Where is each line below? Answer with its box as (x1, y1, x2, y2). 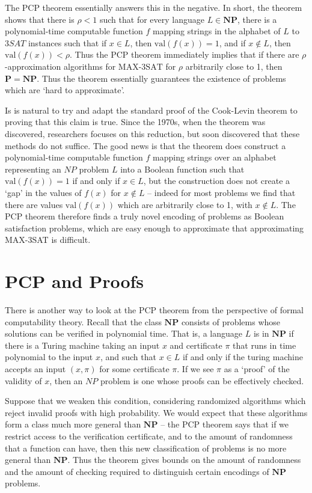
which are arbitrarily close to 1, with (117, 198, 252, 210)
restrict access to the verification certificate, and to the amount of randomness (5, 429, 293, 442)
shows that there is (5, 13, 75, 25)
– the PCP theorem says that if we (161, 418, 289, 430)
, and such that (100, 351, 156, 363)
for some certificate (99, 362, 170, 375)
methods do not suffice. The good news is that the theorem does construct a (5, 139, 286, 152)
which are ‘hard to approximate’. (5, 84, 125, 96)
